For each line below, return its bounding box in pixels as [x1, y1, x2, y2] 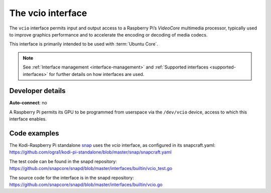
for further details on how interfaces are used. [49, 71, 145, 77]
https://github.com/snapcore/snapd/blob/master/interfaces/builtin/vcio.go [9, 181, 163, 187]
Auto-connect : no [9, 100, 47, 106]
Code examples [9, 129, 59, 137]
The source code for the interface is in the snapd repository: [9, 174, 134, 180]
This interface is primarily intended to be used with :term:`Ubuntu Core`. [9, 41, 158, 47]
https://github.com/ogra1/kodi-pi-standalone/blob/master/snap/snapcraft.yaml [9, 149, 172, 155]
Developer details [9, 86, 66, 95]
